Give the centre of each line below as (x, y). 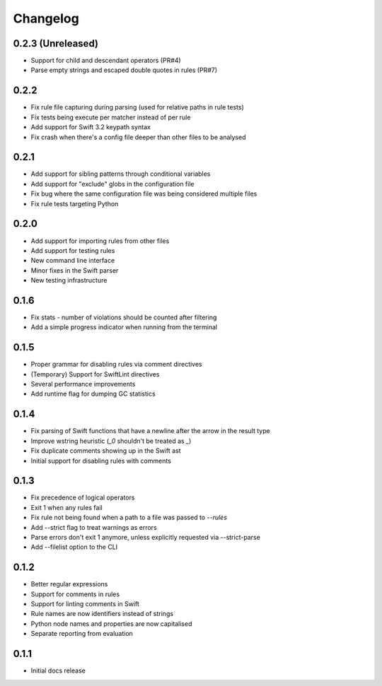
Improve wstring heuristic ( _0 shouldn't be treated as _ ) (111, 441)
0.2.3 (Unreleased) (56, 43)
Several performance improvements (83, 384)
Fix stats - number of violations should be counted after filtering (124, 317)
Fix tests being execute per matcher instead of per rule (111, 117)
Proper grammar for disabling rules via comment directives (117, 365)
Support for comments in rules (75, 594)
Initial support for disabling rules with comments (101, 461)
